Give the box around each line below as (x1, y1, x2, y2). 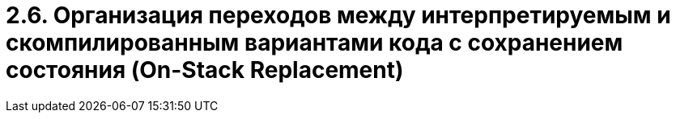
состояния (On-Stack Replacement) (6, 56, 404, 84)
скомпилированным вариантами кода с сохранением (6, 29, 623, 56)
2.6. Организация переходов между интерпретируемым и (6, 2, 671, 29)
